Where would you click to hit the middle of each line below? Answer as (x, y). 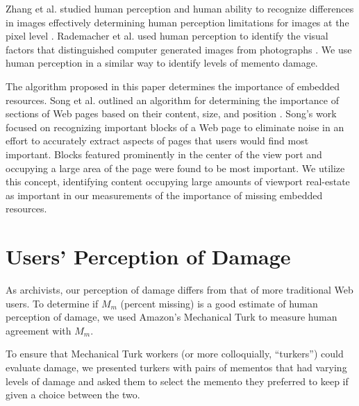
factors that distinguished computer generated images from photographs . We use (179, 49)
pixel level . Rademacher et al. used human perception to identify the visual (167, 36)
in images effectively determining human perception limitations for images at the (177, 22)
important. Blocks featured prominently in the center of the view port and (164, 154)
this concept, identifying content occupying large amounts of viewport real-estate (178, 181)
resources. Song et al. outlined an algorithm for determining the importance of (172, 100)
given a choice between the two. (73, 395)
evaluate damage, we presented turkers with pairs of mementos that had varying (176, 367)
